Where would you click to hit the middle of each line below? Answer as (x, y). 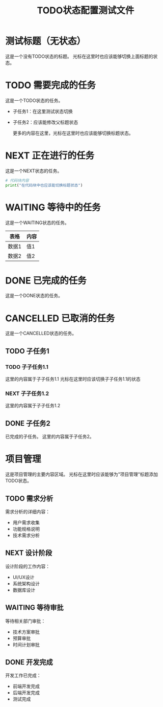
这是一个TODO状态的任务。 (34, 100)
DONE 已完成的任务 (46, 281)
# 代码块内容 (17, 180)
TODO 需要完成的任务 (50, 85)
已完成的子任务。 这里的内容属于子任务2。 (50, 437)
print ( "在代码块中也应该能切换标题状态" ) (44, 185)
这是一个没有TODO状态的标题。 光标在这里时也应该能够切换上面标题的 (79, 56)
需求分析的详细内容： (28, 512)
